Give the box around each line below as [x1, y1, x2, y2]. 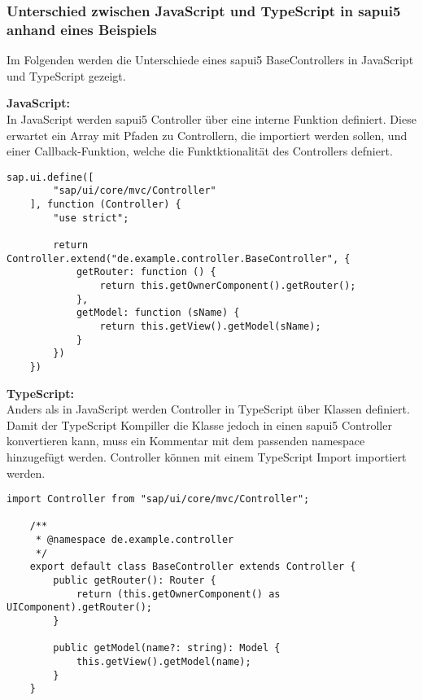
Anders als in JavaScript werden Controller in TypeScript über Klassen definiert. [7, 400, 410, 418]
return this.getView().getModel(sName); [99, 320, 321, 332]
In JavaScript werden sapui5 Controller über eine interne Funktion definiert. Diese [7, 110, 416, 127]
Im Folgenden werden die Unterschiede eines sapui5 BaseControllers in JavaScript [7, 51, 414, 68]
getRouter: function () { [76, 266, 216, 278]
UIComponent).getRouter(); [7, 602, 152, 614]
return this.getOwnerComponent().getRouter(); [99, 279, 356, 291]
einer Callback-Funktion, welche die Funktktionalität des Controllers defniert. [7, 142, 393, 160]
